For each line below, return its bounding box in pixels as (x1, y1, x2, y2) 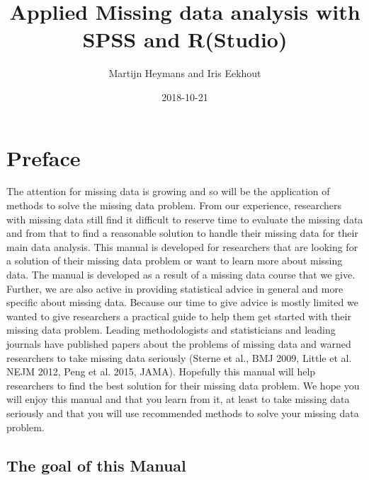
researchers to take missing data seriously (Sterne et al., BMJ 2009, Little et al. (6, 350, 352, 365)
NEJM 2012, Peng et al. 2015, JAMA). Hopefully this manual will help (6, 364, 316, 379)
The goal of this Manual (6, 454, 186, 476)
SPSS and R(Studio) (82, 25, 288, 54)
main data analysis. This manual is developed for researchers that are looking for (6, 239, 358, 254)
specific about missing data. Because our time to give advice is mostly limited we (6, 295, 358, 310)
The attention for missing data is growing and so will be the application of (6, 184, 330, 199)
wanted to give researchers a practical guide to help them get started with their (6, 308, 351, 323)
